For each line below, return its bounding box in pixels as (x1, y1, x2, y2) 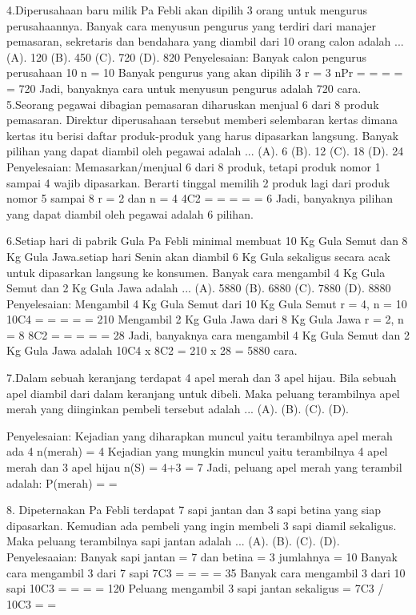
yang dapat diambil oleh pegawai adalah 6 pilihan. (6, 205, 254, 222)
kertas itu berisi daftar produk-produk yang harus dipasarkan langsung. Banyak (6, 127, 399, 143)
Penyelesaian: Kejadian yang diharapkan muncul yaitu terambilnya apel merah (6, 427, 393, 444)
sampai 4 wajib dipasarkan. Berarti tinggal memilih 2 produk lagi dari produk (6, 174, 390, 191)
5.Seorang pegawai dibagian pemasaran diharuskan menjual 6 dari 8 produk (6, 95, 379, 112)
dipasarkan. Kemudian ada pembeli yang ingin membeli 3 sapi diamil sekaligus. (6, 517, 397, 533)
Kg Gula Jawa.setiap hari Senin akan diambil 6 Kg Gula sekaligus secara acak (6, 247, 390, 264)
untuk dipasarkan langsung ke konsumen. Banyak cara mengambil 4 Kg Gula (6, 263, 386, 280)
